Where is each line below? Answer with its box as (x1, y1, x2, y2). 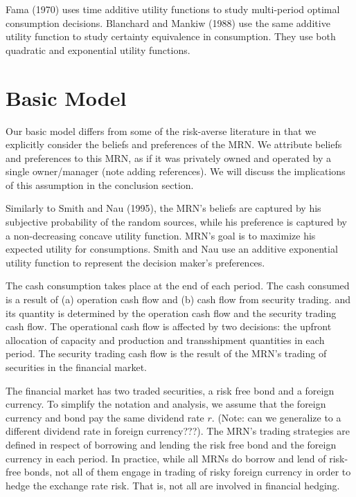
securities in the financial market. (6, 360, 148, 374)
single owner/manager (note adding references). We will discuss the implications (6, 164, 346, 179)
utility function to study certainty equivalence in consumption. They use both (6, 29, 336, 44)
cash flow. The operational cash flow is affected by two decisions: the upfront (6, 319, 332, 334)
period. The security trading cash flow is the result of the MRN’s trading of (6, 346, 327, 361)
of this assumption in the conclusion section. (6, 177, 194, 192)
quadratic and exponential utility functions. (6, 42, 190, 57)
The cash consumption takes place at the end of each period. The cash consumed (6, 278, 350, 293)
